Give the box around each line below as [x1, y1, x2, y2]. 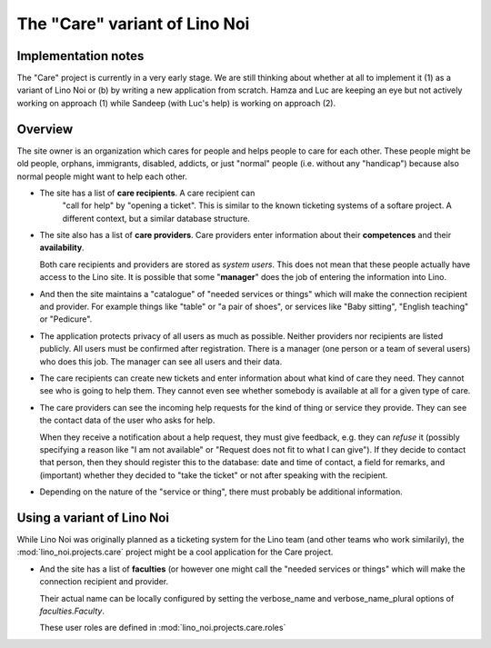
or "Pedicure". [39, 314, 93, 324]
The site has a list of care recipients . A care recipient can [39, 187, 256, 198]
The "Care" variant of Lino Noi [16, 14, 250, 34]
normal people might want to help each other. [16, 171, 188, 182]
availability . [39, 242, 85, 254]
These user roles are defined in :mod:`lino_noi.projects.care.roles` [39, 623, 286, 633]
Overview [16, 121, 74, 136]
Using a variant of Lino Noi [16, 510, 170, 525]
